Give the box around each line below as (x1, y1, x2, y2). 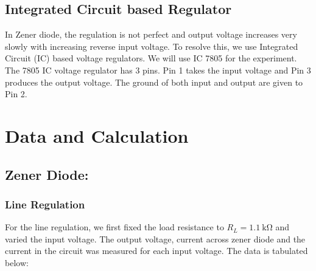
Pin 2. (5, 87, 27, 100)
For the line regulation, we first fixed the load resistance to (5, 221, 224, 233)
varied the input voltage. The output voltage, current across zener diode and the (5, 232, 306, 245)
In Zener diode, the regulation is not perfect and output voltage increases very (5, 28, 297, 41)
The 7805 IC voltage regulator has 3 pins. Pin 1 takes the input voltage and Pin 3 (5, 63, 311, 76)
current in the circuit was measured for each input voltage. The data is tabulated (5, 244, 308, 257)
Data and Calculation (5, 123, 189, 148)
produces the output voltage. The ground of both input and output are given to (5, 75, 303, 88)
